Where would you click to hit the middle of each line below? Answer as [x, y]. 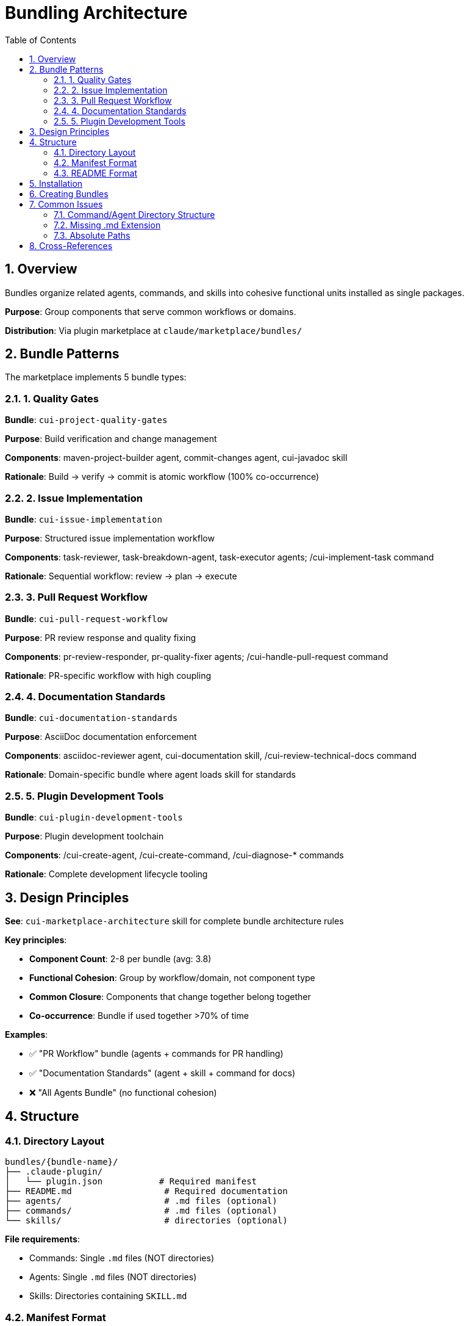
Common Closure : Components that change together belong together [170, 997]
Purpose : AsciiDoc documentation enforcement [101, 737]
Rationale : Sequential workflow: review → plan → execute [121, 576]
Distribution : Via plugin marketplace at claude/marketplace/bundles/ [154, 330]
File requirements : [42, 1239]
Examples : [27, 1035]
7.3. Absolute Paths [92, 235]
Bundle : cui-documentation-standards [91, 718]
